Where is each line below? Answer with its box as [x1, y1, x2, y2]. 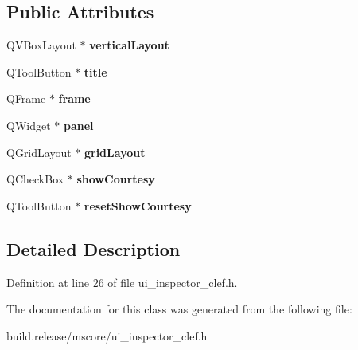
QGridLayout [6, 144, 72, 160]
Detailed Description [6, 236, 181, 261]
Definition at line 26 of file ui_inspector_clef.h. [6, 273, 238, 290]
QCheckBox [6, 171, 64, 187]
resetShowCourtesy [84, 197, 192, 214]
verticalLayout [89, 37, 169, 53]
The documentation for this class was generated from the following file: [6, 301, 352, 317]
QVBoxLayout [6, 37, 76, 53]
